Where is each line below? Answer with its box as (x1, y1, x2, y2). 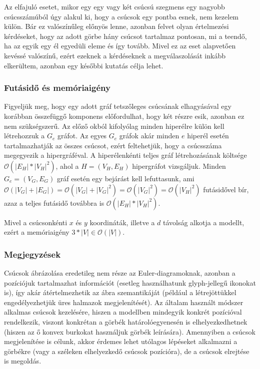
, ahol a (55, 160, 79, 171)
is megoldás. (4, 356, 41, 366)
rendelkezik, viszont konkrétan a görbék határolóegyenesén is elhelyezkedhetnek (4, 316, 247, 327)
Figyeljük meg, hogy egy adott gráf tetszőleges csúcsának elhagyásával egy (4, 101, 231, 111)
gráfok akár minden (119, 130, 179, 141)
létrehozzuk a (4, 130, 45, 141)
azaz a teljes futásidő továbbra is (4, 197, 104, 208)
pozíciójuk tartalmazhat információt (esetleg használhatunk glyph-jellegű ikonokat (4, 277, 256, 288)
